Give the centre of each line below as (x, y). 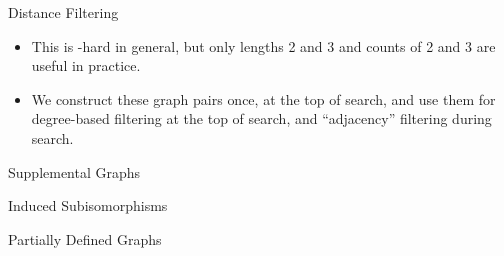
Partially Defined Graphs (85, 238)
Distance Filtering (63, 12)
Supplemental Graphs (74, 171)
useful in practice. (86, 65)
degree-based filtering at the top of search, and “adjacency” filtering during (261, 118)
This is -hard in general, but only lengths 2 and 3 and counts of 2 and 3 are (263, 45)
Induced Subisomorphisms (88, 205)
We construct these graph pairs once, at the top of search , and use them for (263, 98)
